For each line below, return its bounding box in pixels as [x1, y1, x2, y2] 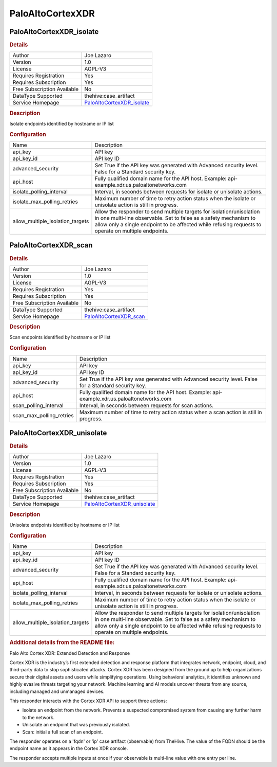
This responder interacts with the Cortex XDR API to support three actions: [9, 698, 167, 704]
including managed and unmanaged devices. [9, 688, 105, 694]
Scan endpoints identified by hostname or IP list [9, 334, 111, 341]
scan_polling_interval [12, 402, 64, 409]
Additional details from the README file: [9, 639, 115, 646]
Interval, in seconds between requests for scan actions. [80, 402, 214, 409]
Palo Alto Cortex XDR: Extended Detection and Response [9, 650, 130, 656]
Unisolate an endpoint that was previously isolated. [22, 722, 130, 728]
